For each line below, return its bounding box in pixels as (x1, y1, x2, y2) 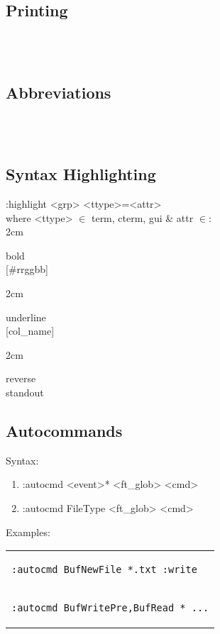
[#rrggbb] (6, 262, 48, 277)
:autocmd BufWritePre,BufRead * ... (11, 602, 209, 614)
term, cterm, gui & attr (91, 210, 194, 225)
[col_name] (6, 323, 55, 338)
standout (6, 384, 44, 399)
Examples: (6, 524, 50, 539)
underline (6, 309, 46, 324)
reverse (6, 371, 36, 386)
